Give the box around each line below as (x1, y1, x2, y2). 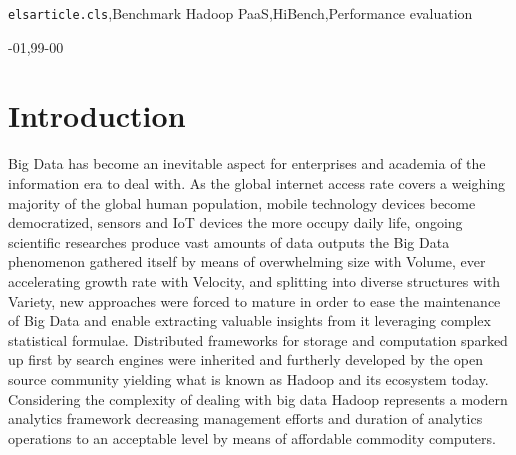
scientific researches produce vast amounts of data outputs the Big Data (8, 231, 450, 252)
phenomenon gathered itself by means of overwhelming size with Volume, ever (8, 251, 486, 272)
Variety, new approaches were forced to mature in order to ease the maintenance (8, 290, 501, 311)
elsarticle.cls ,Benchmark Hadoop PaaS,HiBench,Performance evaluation (8, 3, 473, 23)
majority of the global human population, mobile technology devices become (8, 192, 476, 213)
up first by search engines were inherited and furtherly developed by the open (8, 349, 483, 370)
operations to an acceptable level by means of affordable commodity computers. (8, 427, 496, 448)
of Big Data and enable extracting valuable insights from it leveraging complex (8, 310, 491, 331)
